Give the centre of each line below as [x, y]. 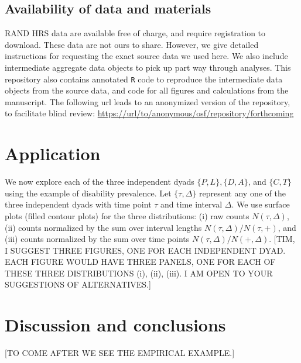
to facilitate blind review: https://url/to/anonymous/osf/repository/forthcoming [149, 113]
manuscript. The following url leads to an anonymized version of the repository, [148, 101]
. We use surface [261, 204]
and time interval [191, 204]
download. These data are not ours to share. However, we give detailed [132, 44]
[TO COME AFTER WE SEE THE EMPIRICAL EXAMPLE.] [120, 353]
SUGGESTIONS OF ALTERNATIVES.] [78, 284]
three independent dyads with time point [78, 204]
